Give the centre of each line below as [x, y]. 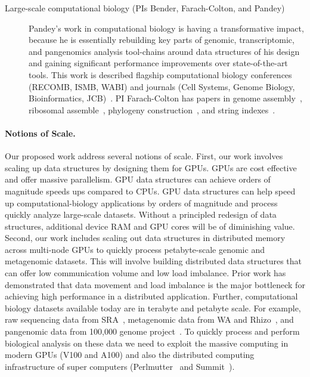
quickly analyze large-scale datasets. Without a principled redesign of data [141, 214]
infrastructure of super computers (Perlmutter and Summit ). [120, 366]
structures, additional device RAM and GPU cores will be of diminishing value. [150, 226]
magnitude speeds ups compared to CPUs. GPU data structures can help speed [150, 191]
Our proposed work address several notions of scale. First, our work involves [144, 156]
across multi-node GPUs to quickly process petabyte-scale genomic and [135, 249]
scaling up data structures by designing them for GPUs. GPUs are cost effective [151, 167]
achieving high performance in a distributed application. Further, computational [151, 296]
